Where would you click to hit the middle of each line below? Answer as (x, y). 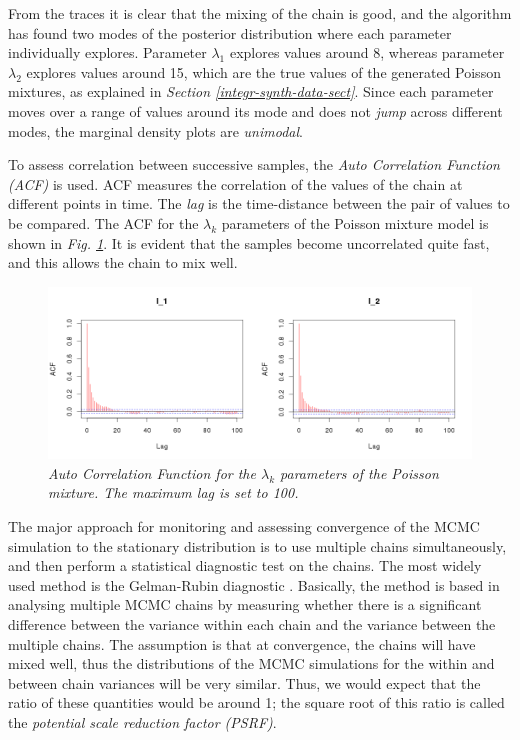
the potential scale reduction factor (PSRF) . (142, 721)
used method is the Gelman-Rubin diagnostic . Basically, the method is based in (254, 584)
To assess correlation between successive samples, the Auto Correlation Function (254, 164)
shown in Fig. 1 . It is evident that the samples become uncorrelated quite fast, (249, 242)
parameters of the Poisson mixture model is (355, 222)
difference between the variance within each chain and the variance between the (252, 623)
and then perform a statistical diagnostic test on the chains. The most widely (245, 565)
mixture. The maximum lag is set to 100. (173, 492)
